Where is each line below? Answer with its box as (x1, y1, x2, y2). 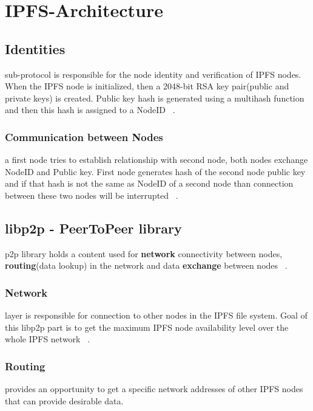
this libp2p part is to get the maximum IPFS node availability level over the (5, 320, 289, 333)
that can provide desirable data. (5, 394, 124, 407)
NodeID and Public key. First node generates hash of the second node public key (5, 165, 306, 178)
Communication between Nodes (5, 129, 163, 144)
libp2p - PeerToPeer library (5, 218, 182, 237)
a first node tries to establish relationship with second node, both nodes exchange (5, 153, 308, 166)
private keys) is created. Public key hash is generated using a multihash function (5, 91, 305, 104)
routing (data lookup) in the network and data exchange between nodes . (5, 259, 288, 272)
